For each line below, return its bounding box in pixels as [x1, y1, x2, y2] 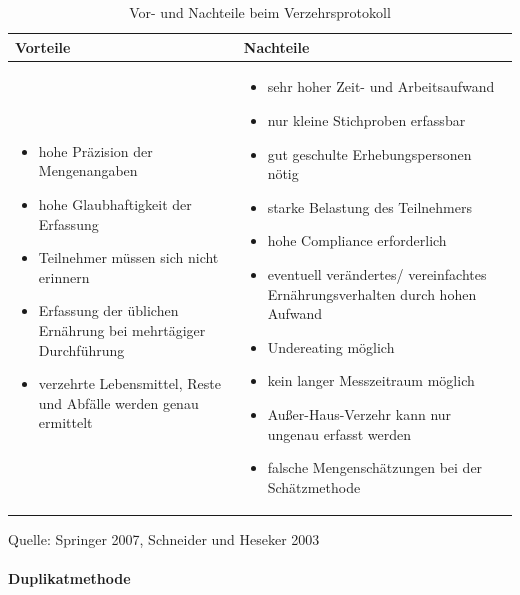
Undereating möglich [267, 336, 395, 357]
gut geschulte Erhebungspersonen [267, 143, 472, 164]
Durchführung [38, 339, 125, 360]
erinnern [38, 266, 90, 287]
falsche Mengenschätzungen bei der [267, 457, 483, 478]
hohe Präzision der [38, 140, 153, 161]
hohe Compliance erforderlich [267, 230, 447, 251]
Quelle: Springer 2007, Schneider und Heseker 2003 [8, 528, 320, 549]
